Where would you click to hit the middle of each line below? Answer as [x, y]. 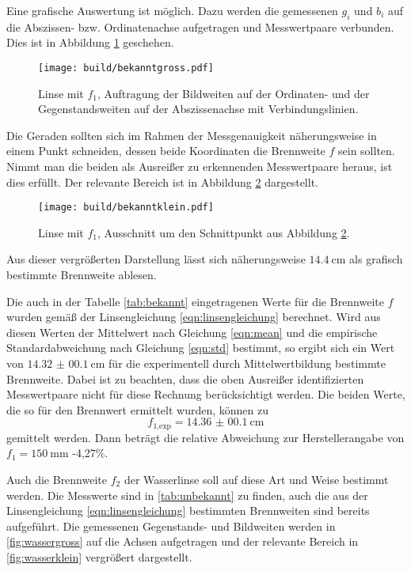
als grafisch [376, 259]
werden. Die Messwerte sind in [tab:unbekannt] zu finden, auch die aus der [187, 495]
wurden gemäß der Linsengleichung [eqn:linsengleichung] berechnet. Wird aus [194, 317]
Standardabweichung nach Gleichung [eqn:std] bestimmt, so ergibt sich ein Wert [201, 348]
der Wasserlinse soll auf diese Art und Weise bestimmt [256, 480]
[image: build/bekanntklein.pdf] [126, 208]
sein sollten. [367, 151]
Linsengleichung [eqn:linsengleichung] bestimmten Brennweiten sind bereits [188, 510]
